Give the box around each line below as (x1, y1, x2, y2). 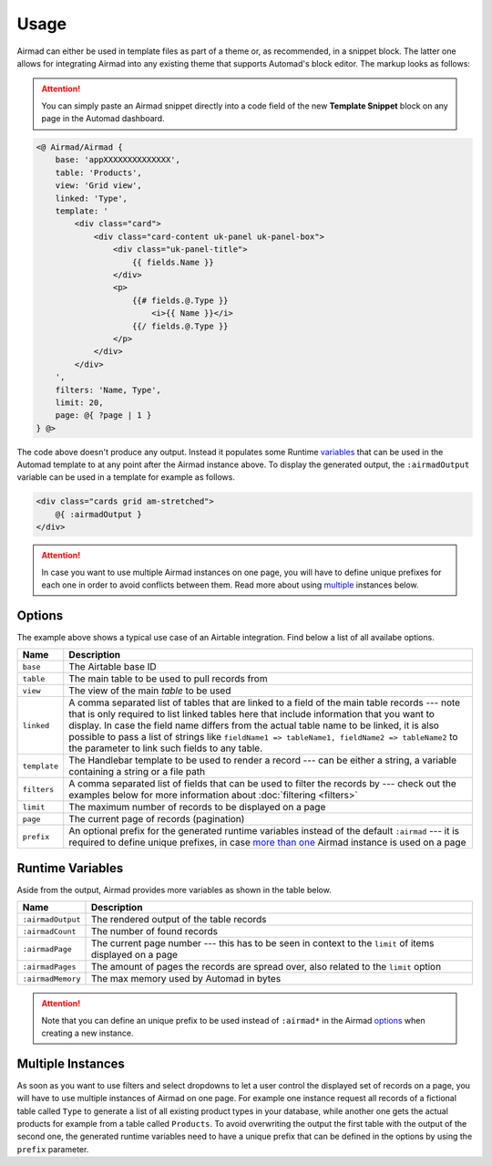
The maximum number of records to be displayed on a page (68, 801, 326, 814)
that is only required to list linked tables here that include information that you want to (68, 708, 435, 721)
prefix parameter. (16, 1143, 89, 1154)
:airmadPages (22, 962, 77, 972)
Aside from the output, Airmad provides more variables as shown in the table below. (16, 884, 332, 895)
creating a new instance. (41, 1027, 134, 1038)
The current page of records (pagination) (68, 813, 245, 826)
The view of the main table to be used (68, 684, 231, 697)
